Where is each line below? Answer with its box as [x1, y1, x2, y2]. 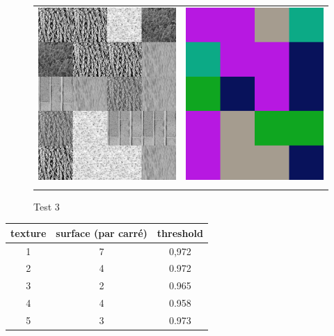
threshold [157, 225, 203, 240]
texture [10, 225, 47, 240]
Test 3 [33, 199, 60, 213]
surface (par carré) [56, 225, 148, 240]
